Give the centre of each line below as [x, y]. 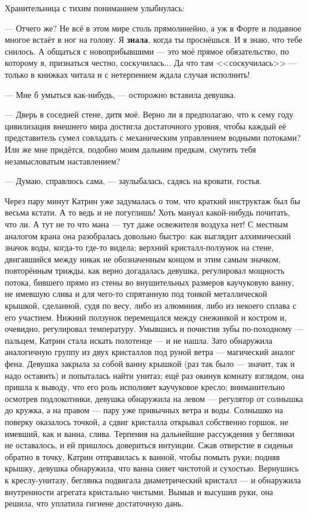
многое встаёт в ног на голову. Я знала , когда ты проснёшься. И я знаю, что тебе [154, 39]
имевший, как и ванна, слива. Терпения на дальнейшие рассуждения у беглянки [150, 433]
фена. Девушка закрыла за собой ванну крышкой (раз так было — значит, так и [150, 364]
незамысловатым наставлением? [63, 161]
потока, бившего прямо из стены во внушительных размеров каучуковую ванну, [149, 282]
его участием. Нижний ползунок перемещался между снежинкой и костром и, [146, 317]
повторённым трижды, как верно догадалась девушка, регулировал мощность [145, 270]
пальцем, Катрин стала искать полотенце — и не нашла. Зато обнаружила [139, 340]
